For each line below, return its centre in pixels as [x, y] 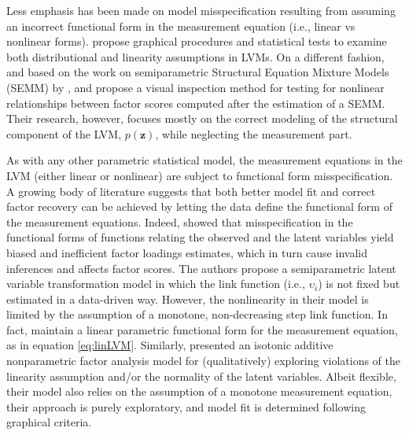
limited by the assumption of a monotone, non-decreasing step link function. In [197, 314]
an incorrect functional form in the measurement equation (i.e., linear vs [181, 26]
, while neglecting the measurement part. [254, 133]
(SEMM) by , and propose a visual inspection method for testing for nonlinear [195, 87]
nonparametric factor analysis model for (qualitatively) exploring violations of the [203, 361]
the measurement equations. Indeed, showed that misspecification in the [180, 221]
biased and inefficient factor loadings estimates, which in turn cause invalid [187, 252]
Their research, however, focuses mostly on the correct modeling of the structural [202, 118]
